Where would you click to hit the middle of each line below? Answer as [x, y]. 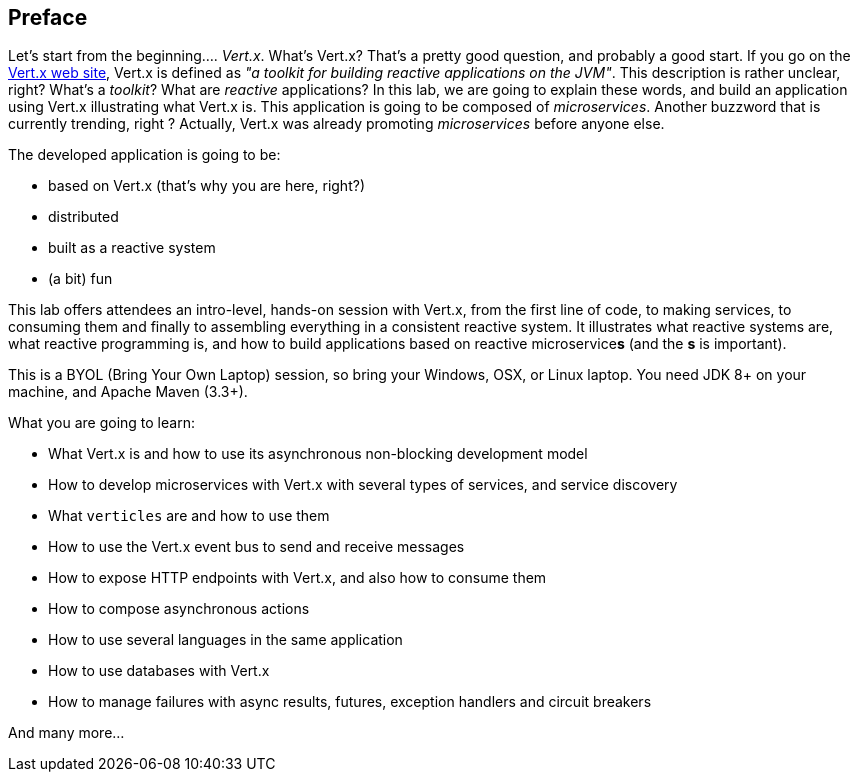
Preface [48, 17]
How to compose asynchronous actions [179, 609]
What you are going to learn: [101, 423]
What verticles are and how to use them [189, 516]
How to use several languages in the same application [225, 640]
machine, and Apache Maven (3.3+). [128, 392]
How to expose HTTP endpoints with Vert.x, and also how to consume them [297, 578]
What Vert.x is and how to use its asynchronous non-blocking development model [318, 454]
